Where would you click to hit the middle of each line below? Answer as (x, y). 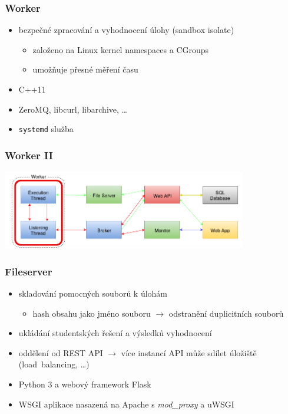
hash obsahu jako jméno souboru (92, 313)
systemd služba (46, 129)
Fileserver (29, 271)
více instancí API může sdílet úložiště (189, 352)
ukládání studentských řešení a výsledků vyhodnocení (115, 333)
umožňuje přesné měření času (85, 69)
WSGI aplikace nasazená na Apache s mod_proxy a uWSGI (126, 404)
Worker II (29, 155)
